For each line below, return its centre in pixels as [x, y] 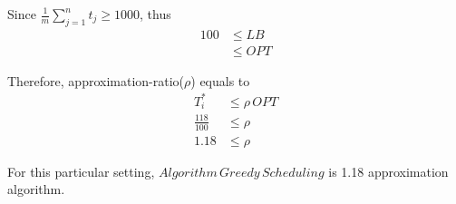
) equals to [220, 80]
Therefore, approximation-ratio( [96, 80]
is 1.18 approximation [388, 171]
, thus [155, 14]
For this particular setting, [81, 171]
